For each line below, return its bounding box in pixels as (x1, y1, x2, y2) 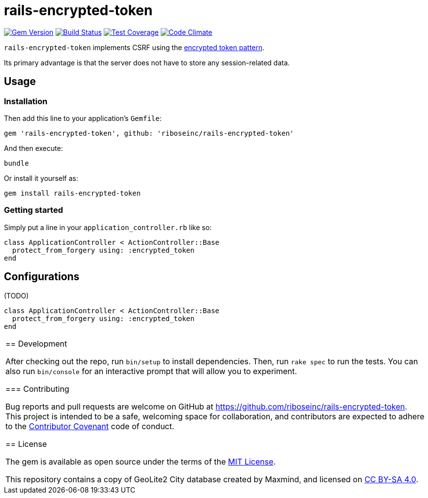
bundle (4, 159, 29, 167)
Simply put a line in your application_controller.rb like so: (4, 223, 212, 232)
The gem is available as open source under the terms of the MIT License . (5, 456, 276, 467)
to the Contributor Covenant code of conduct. (5, 421, 174, 431)
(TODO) (4, 291, 29, 300)
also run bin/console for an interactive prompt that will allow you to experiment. (5, 366, 297, 376)
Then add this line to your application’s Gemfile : (4, 114, 162, 122)
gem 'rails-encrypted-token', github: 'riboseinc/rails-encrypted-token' (4, 129, 294, 137)
